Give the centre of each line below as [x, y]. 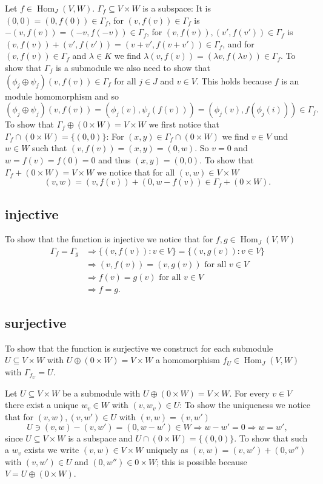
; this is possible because [202, 461]
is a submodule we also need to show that [133, 67]
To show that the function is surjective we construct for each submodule [139, 348]
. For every [249, 393]
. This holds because [234, 80]
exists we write [52, 450]
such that [50, 148]
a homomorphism [188, 360]
